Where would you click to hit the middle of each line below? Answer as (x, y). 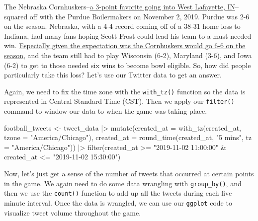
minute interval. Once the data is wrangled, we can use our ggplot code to (118, 202)
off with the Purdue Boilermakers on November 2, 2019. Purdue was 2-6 (139, 16)
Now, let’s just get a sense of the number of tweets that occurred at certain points (129, 174)
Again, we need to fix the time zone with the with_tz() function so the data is (125, 91)
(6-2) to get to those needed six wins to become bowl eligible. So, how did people (128, 65)
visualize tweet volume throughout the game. (73, 212)
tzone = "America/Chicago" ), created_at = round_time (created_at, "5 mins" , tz (128, 137)
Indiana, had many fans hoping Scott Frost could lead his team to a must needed (128, 36)
